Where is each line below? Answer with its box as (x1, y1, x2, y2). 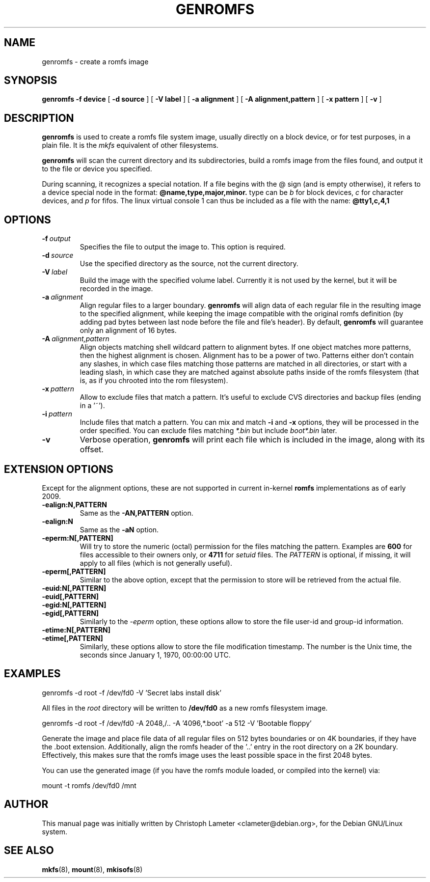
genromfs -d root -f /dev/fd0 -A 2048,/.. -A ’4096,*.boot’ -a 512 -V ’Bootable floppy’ (42, 718, 312, 727)
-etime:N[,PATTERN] (42, 625, 111, 634)
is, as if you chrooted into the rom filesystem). (80, 376, 228, 385)
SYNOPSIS (4, 74, 57, 87)
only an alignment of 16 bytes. (80, 326, 177, 335)
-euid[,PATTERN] (42, 592, 99, 601)
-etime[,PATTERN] (42, 634, 103, 642)
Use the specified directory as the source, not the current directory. (80, 259, 298, 268)
